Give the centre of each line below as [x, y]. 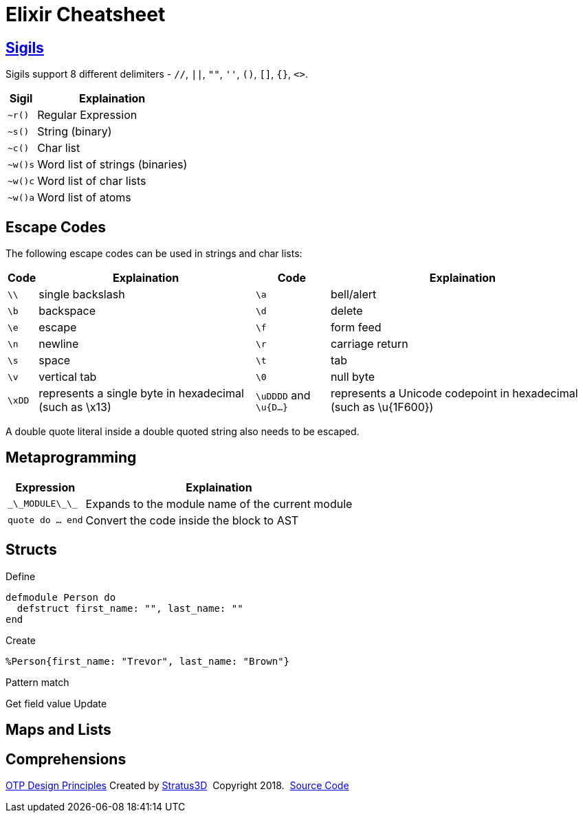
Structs [31, 550]
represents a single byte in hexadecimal [141, 394]
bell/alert [353, 295]
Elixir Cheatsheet [86, 14]
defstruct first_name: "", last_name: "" [130, 608]
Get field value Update [56, 703]
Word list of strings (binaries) [112, 165]
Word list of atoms [84, 198]
